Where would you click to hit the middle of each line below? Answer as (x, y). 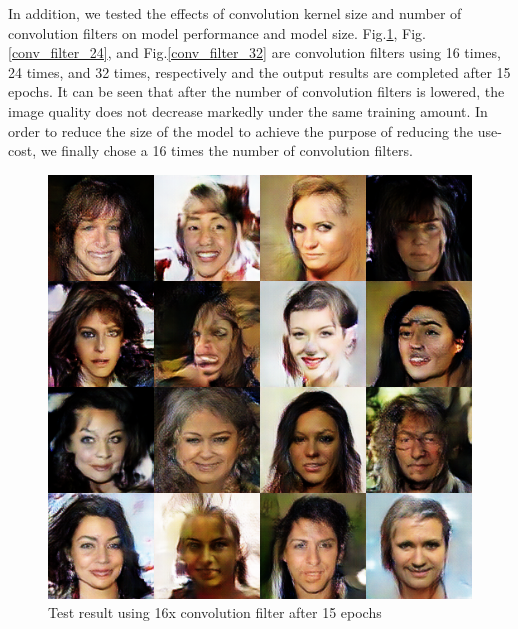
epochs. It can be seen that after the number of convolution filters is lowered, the (256, 91)
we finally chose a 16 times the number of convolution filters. (226, 150)
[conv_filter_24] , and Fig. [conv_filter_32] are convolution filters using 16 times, (254, 52)
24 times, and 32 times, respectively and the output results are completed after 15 (259, 71)
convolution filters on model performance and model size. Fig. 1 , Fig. (217, 32)
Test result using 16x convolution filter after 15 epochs (215, 612)
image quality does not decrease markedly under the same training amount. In (248, 110)
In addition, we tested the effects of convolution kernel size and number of (235, 13)
